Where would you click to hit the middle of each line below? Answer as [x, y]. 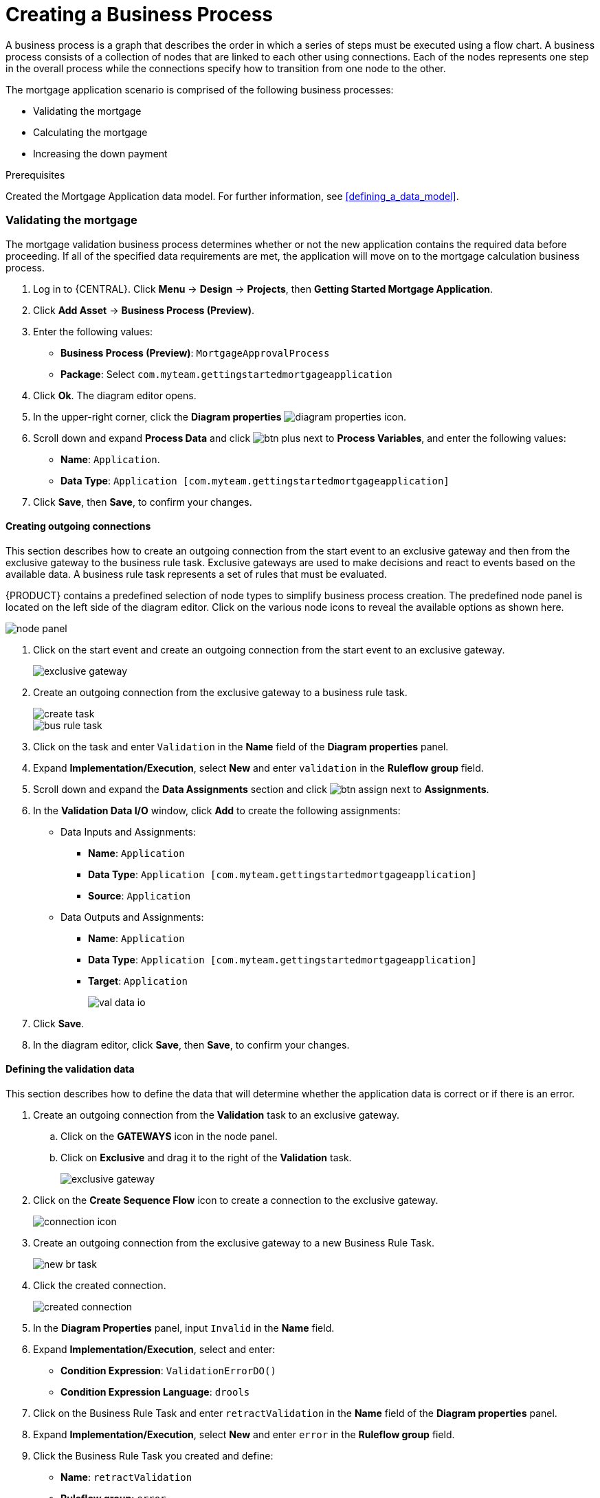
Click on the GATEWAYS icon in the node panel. [169, 1136]
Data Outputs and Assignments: [132, 917]
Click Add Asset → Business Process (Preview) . [144, 310]
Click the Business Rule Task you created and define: [153, 1455]
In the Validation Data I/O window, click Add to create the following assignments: [217, 810]
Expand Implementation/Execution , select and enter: [154, 1349]
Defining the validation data [70, 1069]
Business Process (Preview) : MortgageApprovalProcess [195, 353]
